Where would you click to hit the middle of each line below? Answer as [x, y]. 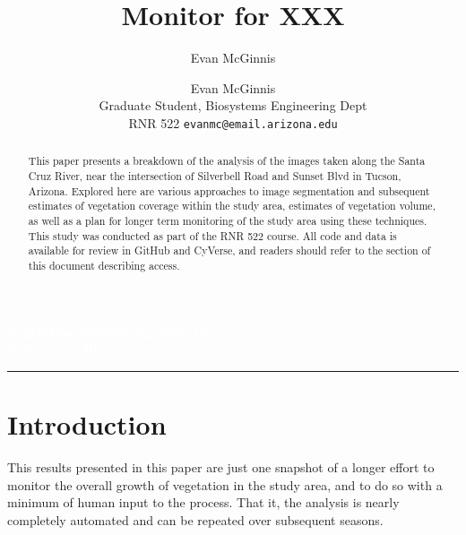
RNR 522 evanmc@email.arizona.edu [233, 122]
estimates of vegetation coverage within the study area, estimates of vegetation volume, [232, 206]
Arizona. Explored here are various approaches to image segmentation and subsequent [229, 190]
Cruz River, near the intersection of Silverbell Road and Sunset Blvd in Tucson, [215, 176]
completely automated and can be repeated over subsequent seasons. [195, 519]
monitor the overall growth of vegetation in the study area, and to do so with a [225, 484]
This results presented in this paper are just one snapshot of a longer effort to [221, 466]
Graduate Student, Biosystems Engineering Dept [233, 105]
